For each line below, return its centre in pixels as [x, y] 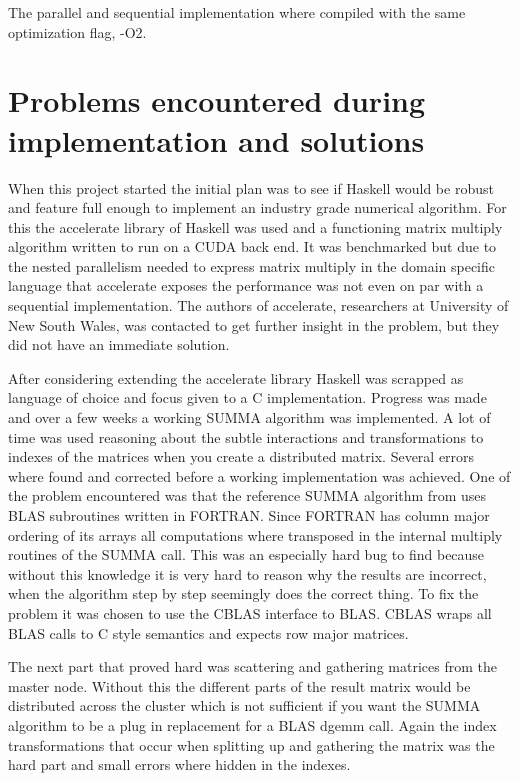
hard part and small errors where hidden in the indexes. [179, 764]
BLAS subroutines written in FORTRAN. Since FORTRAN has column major [249, 515]
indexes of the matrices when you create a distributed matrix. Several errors [241, 456]
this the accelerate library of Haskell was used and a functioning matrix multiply [255, 226]
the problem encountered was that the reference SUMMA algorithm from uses [247, 495]
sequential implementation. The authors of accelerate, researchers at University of [258, 305]
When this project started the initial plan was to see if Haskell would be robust [251, 187]
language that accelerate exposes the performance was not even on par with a [246, 285]
